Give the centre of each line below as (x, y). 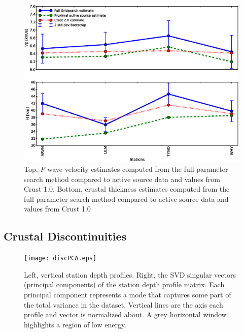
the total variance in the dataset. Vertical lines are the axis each (124, 304)
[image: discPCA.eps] (60, 259)
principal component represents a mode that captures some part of (128, 295)
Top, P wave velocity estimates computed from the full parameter (126, 169)
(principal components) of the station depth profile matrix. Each (124, 284)
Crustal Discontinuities (65, 236)
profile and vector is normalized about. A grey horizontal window (125, 314)
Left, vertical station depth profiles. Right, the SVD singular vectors (130, 274)
